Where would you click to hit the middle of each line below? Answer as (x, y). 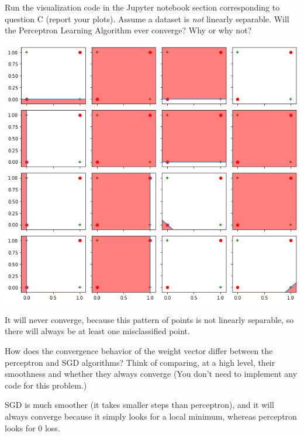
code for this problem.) (46, 385)
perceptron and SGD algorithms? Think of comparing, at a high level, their (140, 362)
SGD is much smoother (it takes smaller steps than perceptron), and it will (139, 405)
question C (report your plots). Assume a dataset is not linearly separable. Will (147, 18)
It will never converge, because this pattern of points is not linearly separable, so (149, 319)
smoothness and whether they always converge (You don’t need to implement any (151, 374)
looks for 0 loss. (32, 428)
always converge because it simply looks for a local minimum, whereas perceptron (151, 416)
